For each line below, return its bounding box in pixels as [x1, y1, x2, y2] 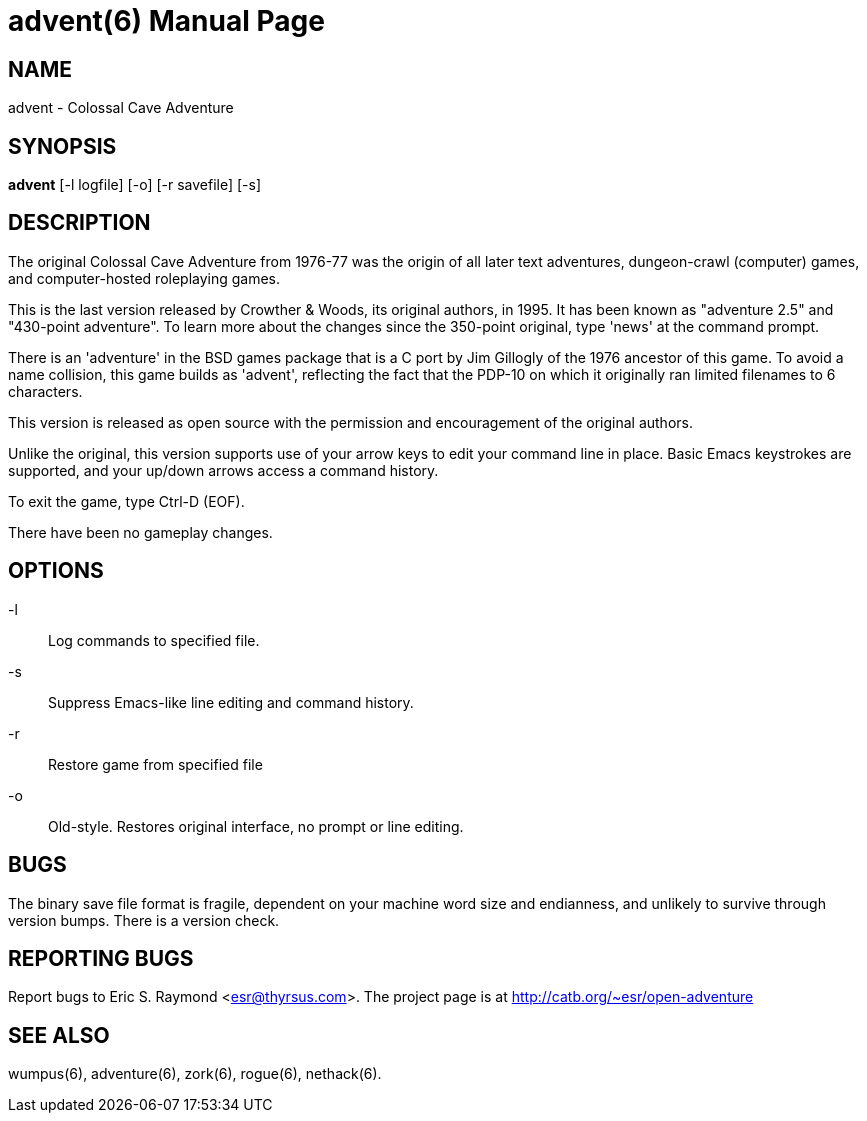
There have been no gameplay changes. [8, 523, 273, 541]
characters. [8, 382, 83, 400]
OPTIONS [8, 558, 104, 584]
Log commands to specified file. [48, 631, 260, 649]
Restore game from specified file [48, 755, 263, 773]
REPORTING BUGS [8, 945, 194, 971]
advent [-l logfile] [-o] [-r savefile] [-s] [8, 176, 262, 194]
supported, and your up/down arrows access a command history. [8, 461, 439, 479]
